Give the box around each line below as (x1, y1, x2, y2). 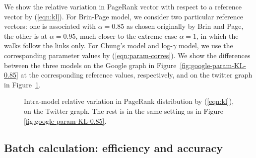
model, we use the (178, 40, 233, 51)
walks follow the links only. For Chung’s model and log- (4, 40, 173, 51)
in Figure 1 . (4, 79, 41, 89)
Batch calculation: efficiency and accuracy (4, 140, 223, 155)
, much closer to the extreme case (75, 30, 177, 41)
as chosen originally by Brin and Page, (126, 21, 244, 31)
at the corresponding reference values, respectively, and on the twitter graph (20, 70, 253, 80)
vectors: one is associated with (4, 21, 96, 31)
